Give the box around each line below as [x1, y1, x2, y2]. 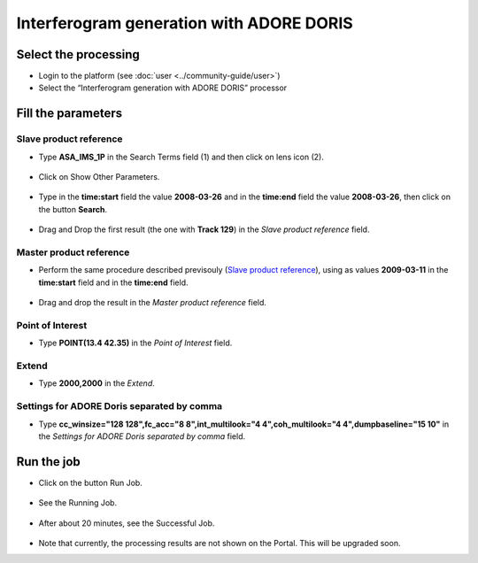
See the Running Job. [38, 497, 118, 508]
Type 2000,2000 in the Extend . [38, 378, 155, 389]
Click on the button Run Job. [38, 477, 143, 488]
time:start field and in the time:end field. [38, 277, 189, 288]
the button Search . [38, 204, 108, 214]
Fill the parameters [16, 106, 123, 121]
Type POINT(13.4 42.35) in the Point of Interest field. [38, 337, 233, 349]
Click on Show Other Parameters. [38, 172, 160, 181]
